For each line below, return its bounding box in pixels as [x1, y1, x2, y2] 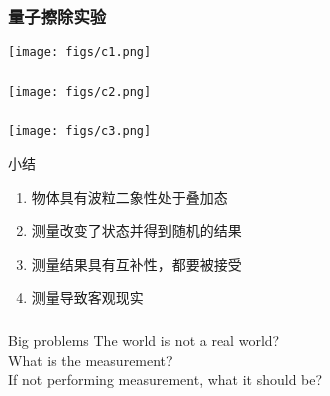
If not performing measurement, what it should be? [8, 369, 323, 390]
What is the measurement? [8, 349, 173, 370]
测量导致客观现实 [31, 287, 144, 308]
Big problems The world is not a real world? [8, 329, 280, 350]
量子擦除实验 [8, 3, 107, 28]
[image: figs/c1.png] [8, 45, 152, 60]
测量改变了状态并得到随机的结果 [31, 220, 242, 241]
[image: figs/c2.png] [8, 84, 152, 99]
